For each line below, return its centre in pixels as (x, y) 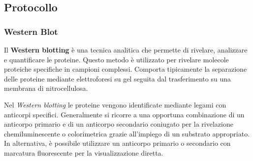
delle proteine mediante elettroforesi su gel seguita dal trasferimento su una (118, 78)
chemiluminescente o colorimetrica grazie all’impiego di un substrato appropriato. (127, 133)
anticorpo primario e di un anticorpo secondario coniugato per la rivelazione (119, 124)
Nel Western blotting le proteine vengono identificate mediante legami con (115, 104)
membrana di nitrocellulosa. (46, 88)
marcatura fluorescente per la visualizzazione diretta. (84, 152)
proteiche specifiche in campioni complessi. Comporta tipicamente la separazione (126, 69)
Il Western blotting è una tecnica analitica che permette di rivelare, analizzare (126, 50)
